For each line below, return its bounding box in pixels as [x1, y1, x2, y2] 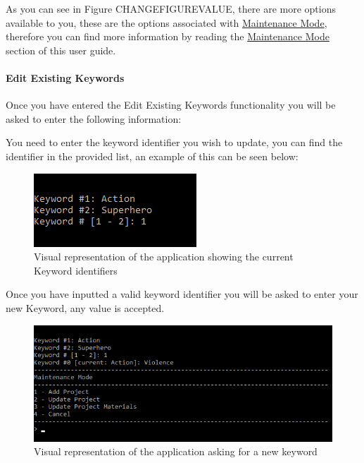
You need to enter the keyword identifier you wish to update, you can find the [6, 135, 343, 150]
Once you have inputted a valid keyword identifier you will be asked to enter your [6, 287, 358, 301]
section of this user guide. [6, 42, 116, 57]
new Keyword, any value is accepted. [6, 300, 165, 315]
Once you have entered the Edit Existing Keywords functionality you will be [6, 97, 336, 112]
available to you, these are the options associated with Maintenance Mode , [6, 15, 327, 30]
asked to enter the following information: [6, 111, 182, 126]
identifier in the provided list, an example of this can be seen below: [6, 148, 299, 163]
